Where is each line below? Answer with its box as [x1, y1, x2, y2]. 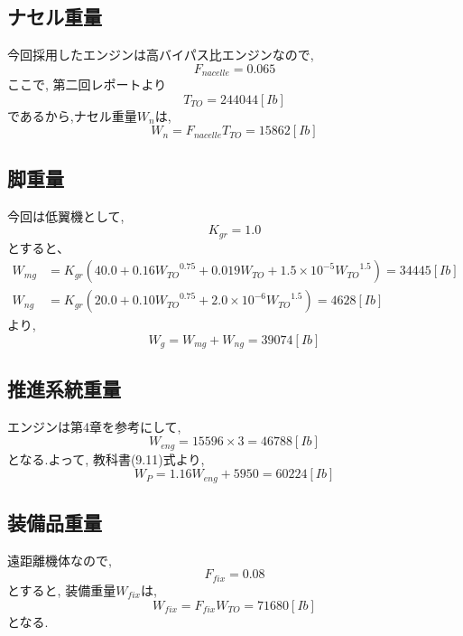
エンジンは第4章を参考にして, [7, 416, 181, 435]
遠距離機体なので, [7, 550, 112, 569]
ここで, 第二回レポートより [7, 75, 167, 94]
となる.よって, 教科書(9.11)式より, [7, 449, 205, 468]
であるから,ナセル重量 [7, 106, 137, 125]
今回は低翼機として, [7, 206, 125, 225]
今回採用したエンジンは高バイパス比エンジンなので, [7, 45, 314, 64]
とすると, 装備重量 [7, 580, 116, 599]
